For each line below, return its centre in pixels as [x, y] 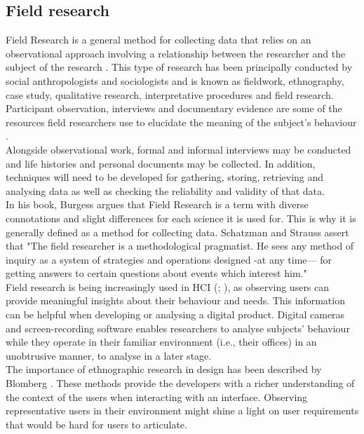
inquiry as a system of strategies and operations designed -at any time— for [169, 259]
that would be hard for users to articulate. [96, 424]
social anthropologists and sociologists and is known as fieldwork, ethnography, [175, 80]
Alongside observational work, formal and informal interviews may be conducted [178, 149]
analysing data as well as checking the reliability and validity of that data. [165, 190]
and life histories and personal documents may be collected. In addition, [161, 163]
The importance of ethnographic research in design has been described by [164, 369]
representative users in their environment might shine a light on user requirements [182, 411]
